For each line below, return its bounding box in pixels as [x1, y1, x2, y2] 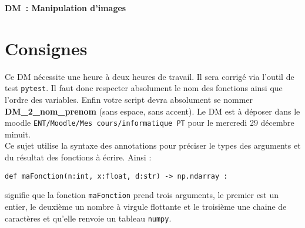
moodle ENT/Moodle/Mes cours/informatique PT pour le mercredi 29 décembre [5, 116, 294, 129]
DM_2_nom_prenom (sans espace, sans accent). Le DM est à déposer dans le [5, 105, 300, 117]
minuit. [5, 128, 31, 140]
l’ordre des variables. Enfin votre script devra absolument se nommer [5, 93, 253, 105]
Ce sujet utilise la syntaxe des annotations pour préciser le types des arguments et [5, 139, 301, 152]
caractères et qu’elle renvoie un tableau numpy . [5, 212, 172, 224]
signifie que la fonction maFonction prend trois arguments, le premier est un [5, 189, 279, 201]
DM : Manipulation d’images [5, 2, 126, 14]
